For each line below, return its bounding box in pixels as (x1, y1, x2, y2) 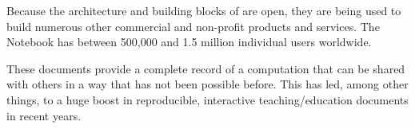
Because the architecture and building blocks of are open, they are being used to (6, 2, 401, 18)
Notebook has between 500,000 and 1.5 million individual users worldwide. (6, 33, 372, 50)
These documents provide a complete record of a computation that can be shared (6, 60, 405, 76)
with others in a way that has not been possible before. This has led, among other (6, 76, 409, 92)
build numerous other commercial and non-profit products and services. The (6, 18, 380, 34)
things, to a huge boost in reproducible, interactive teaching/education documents (6, 91, 409, 107)
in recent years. (6, 107, 82, 123)
